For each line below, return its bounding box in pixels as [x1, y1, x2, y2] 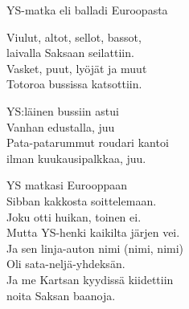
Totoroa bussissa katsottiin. [6, 75, 142, 92]
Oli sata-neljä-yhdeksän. [6, 255, 125, 272]
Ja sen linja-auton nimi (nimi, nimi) [6, 239, 184, 256]
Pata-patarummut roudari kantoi [6, 134, 169, 151]
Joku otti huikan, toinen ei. [6, 208, 142, 225]
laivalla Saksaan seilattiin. [6, 44, 134, 61]
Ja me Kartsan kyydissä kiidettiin [6, 270, 174, 287]
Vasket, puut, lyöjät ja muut [6, 59, 147, 76]
